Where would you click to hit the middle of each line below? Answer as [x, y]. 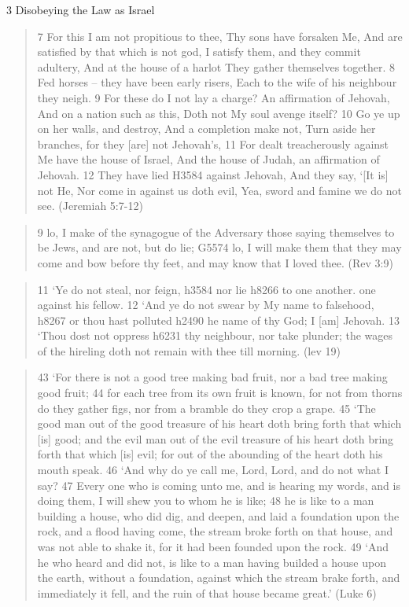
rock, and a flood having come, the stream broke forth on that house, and [215, 531]
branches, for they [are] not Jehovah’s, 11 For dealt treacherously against [213, 143]
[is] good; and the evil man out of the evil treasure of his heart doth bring [216, 438]
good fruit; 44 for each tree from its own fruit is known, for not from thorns [220, 393]
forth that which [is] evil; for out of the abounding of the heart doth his [210, 454]
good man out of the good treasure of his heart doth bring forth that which [219, 423]
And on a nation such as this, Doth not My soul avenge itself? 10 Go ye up [219, 113]
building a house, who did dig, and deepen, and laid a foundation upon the [218, 515]
